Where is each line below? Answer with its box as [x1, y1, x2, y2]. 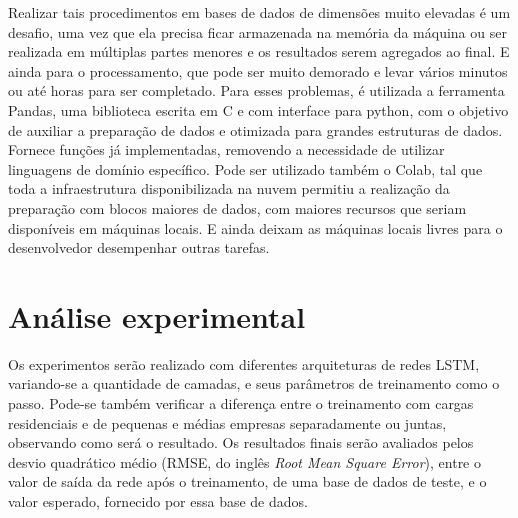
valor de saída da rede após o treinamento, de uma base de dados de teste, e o [8, 471, 487, 492]
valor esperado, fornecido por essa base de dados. [8, 491, 308, 511]
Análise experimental [8, 295, 306, 336]
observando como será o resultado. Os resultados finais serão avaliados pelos [8, 432, 474, 453]
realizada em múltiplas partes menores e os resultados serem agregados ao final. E [8, 41, 510, 62]
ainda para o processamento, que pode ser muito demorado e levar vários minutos [8, 60, 508, 81]
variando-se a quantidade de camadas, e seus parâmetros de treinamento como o [8, 373, 500, 394]
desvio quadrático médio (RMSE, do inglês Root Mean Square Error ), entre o [8, 451, 481, 472]
